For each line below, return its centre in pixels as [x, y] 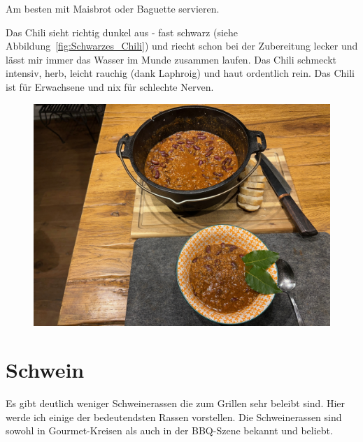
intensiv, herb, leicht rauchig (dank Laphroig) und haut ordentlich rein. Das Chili [180, 73]
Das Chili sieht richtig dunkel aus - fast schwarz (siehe [122, 32]
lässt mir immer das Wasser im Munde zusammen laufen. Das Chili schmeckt [171, 59]
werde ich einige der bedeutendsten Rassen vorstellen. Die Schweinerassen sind [174, 417]
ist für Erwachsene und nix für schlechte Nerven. [110, 86]
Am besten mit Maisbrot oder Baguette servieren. [113, 8]
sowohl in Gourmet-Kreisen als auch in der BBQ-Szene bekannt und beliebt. [169, 430]
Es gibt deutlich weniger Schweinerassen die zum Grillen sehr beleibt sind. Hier [176, 403]
